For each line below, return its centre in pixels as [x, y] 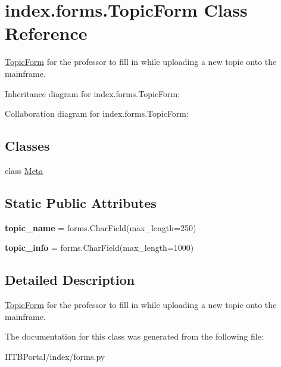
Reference [46, 33]
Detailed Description [70, 280]
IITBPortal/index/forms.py [55, 356]
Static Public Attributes [81, 202]
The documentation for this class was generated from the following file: [134, 336]
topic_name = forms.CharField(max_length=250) [101, 227]
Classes [27, 146]
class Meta [24, 170]
